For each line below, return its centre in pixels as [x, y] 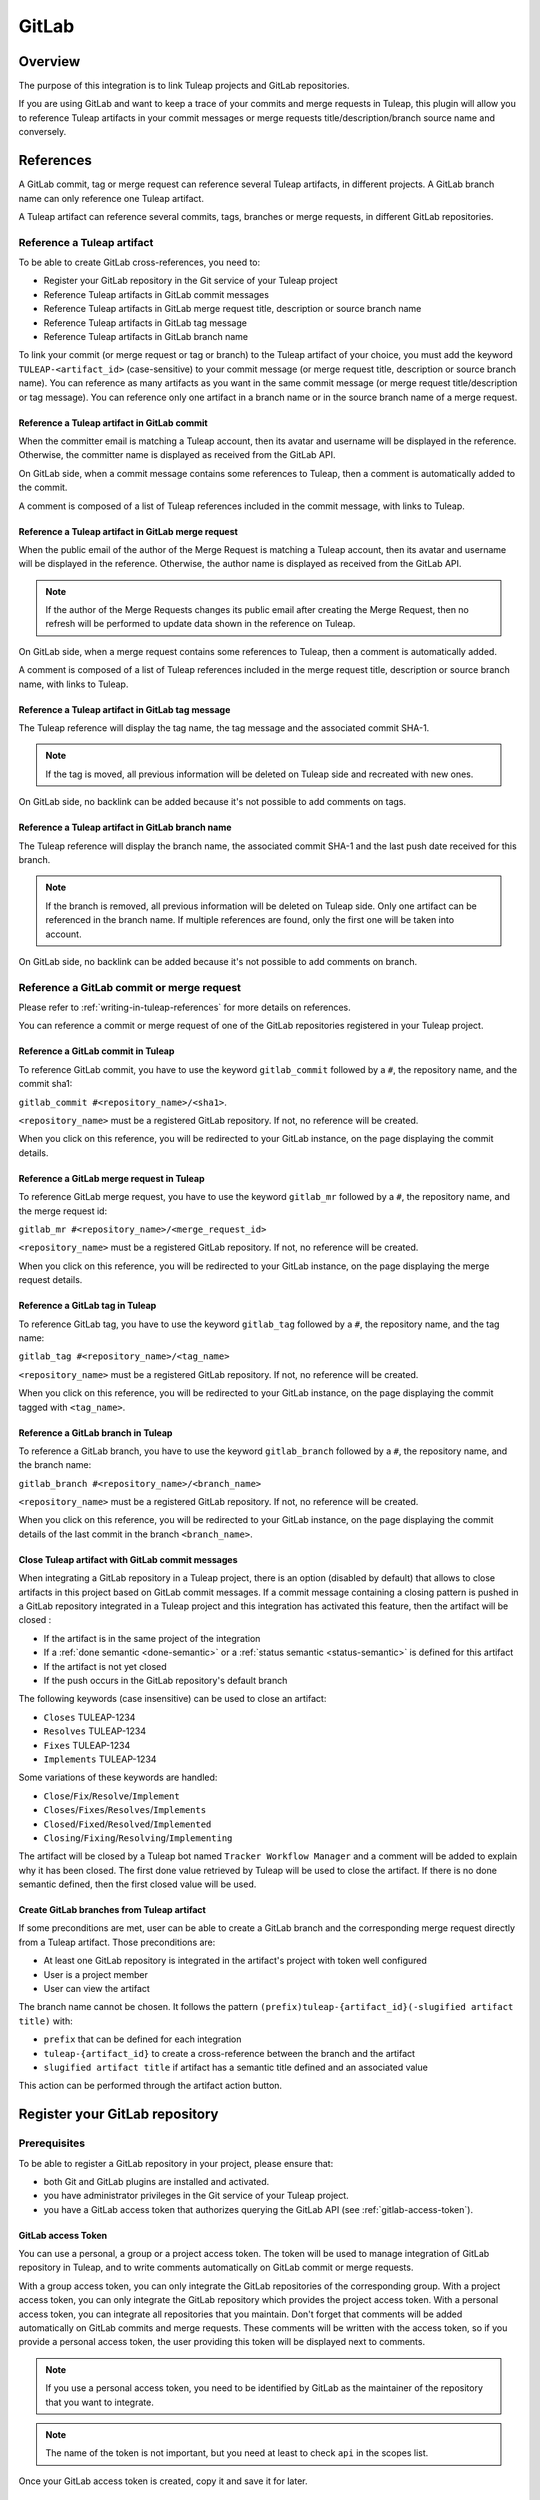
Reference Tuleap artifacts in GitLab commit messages [156, 294]
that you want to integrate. [99, 2402]
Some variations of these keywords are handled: [118, 1777]
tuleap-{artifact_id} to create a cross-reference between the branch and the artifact [229, 2053]
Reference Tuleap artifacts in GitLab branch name [146, 337]
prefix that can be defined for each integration [142, 2039]
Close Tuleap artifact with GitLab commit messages [128, 1559]
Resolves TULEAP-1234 [95, 1731]
